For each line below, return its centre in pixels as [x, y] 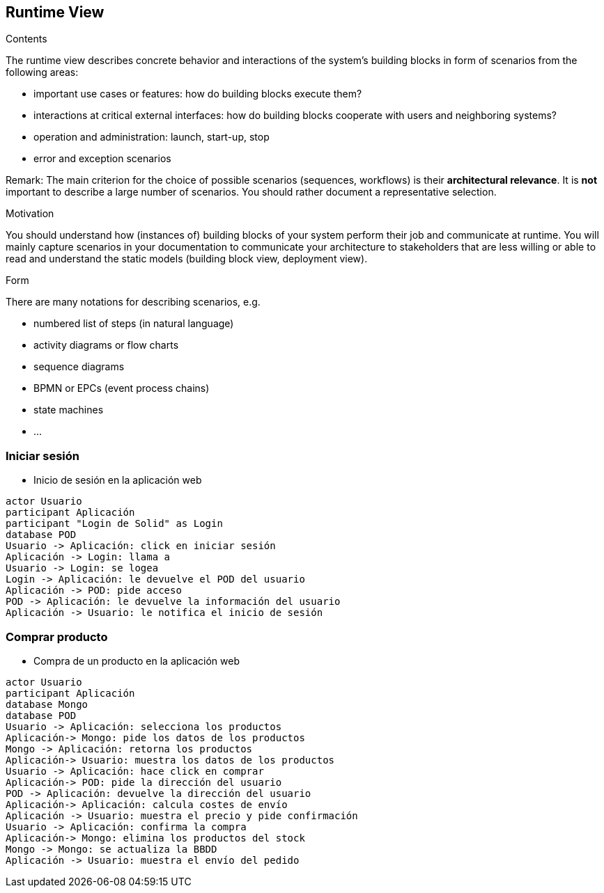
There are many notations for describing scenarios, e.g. [133, 302]
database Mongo [47, 704]
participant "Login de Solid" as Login [114, 524]
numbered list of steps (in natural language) [134, 324]
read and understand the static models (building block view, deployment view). [187, 259]
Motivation [30, 214]
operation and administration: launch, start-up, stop [152, 137]
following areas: [42, 72]
